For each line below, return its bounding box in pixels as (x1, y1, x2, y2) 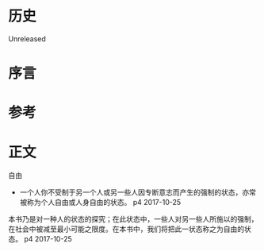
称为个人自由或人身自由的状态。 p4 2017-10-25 (26, 198, 182, 207)
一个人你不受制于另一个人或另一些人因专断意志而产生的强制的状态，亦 (19, 187, 250, 197)
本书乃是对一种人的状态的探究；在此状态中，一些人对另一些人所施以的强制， (8, 214, 258, 224)
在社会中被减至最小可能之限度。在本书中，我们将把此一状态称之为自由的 (8, 224, 244, 234)
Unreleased (8, 33, 46, 44)
